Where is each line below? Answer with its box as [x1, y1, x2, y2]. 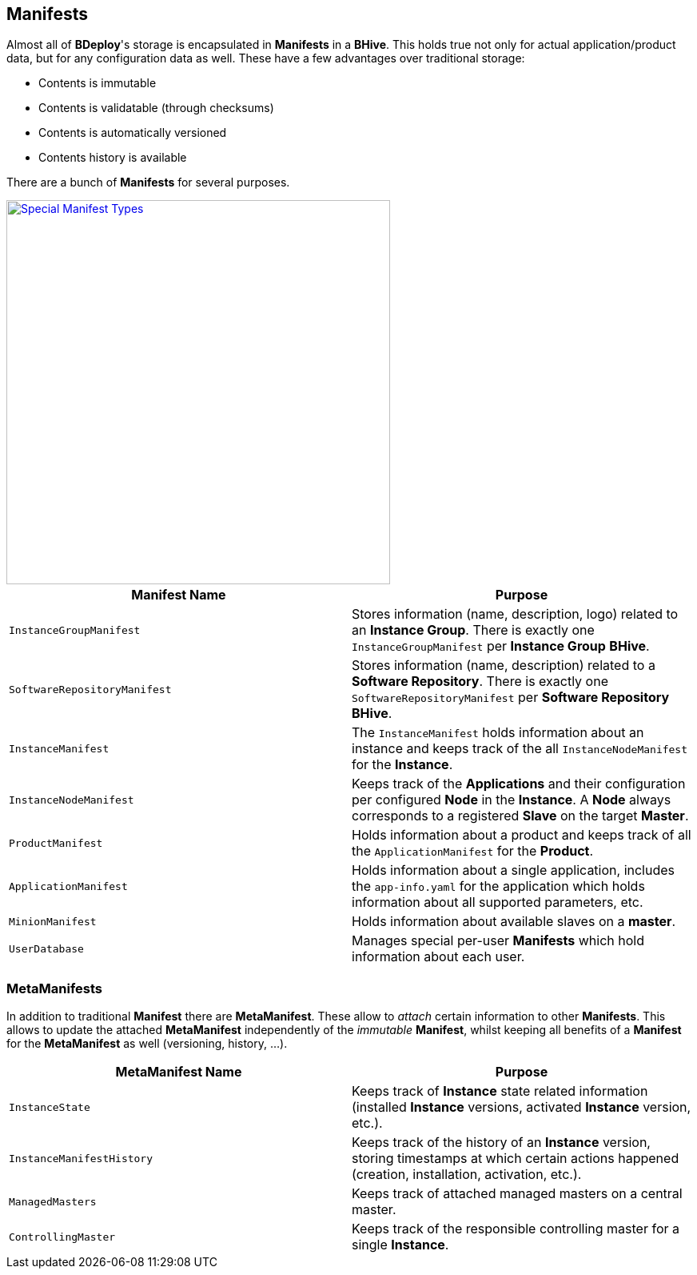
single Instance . [352, 1237, 449, 1253]
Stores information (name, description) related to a [352, 657, 655, 674]
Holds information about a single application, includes [352, 862, 675, 879]
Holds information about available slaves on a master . [352, 913, 676, 930]
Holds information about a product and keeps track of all [352, 827, 691, 844]
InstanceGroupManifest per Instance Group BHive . [352, 638, 650, 655]
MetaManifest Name [115, 1064, 242, 1081]
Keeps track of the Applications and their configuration [352, 776, 686, 792]
